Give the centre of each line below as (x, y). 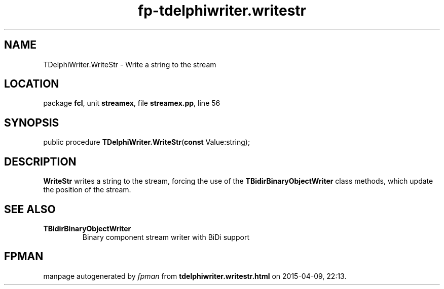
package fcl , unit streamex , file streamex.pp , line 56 (132, 103)
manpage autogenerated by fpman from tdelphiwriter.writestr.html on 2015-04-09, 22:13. (195, 276)
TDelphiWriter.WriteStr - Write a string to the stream (130, 64)
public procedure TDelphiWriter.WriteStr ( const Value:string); (147, 142)
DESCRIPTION (40, 161)
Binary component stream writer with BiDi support (166, 237)
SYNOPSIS (32, 122)
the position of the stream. (87, 190)
